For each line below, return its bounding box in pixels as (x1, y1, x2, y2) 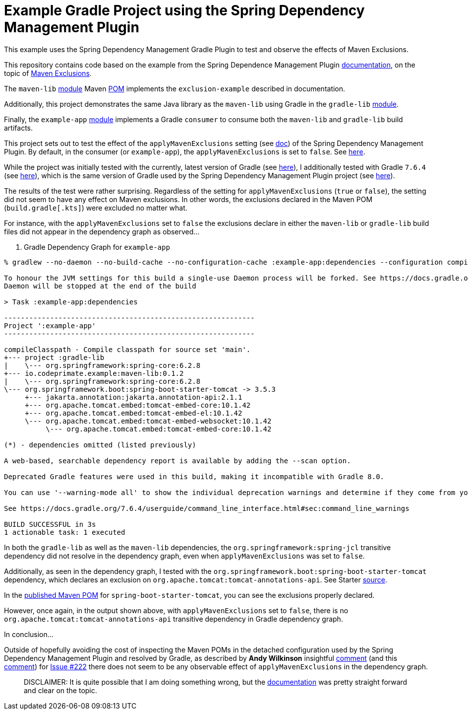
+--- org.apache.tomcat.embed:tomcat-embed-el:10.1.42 (25, 409, 242, 417)
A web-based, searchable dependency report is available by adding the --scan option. (4, 456, 351, 465)
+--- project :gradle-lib (4, 353, 105, 361)
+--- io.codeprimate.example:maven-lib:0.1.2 (4, 369, 184, 377)
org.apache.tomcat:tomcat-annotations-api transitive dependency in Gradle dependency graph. (4, 614, 343, 623)
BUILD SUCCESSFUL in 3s (4, 520, 96, 528)
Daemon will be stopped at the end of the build (4, 282, 196, 290)
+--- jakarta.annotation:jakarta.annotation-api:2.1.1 (25, 393, 242, 401)
